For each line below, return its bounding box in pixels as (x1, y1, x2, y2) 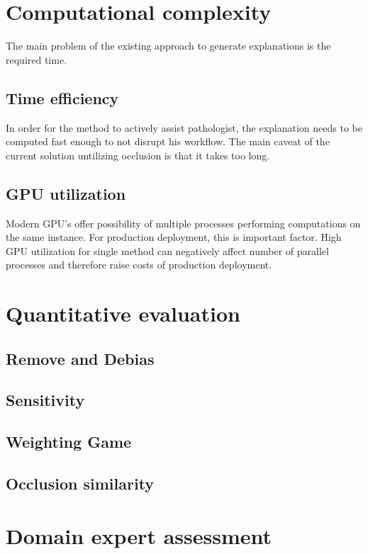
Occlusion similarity (6, 472, 155, 494)
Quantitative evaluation (6, 299, 240, 328)
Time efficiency (6, 86, 119, 108)
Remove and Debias (6, 347, 155, 369)
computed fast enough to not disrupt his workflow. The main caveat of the (6, 134, 330, 149)
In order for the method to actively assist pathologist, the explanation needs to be (6, 120, 362, 135)
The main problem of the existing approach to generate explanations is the (6, 38, 331, 53)
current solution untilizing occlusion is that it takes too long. (6, 147, 270, 162)
